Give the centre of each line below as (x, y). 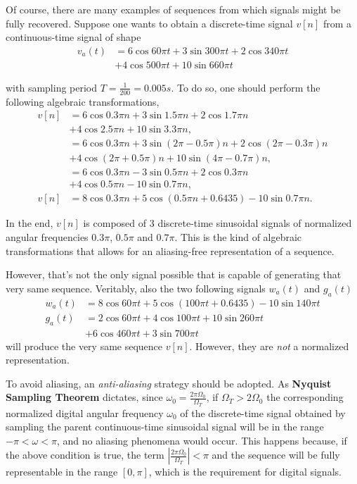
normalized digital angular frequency (85, 412)
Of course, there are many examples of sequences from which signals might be (173, 9)
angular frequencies (47, 237)
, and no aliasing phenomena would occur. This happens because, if (202, 440)
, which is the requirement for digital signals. (245, 472)
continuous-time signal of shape (73, 37)
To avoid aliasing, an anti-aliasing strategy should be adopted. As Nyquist (169, 383)
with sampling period (52, 87)
